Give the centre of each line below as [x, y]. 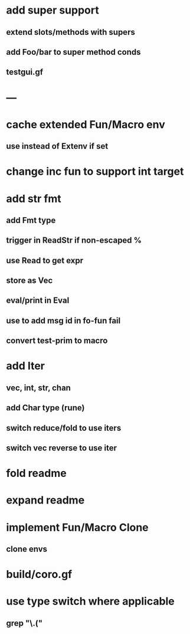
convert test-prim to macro [57, 341]
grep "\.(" [24, 623]
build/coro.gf [39, 575]
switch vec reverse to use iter [61, 448]
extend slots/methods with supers [71, 32]
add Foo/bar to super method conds [73, 52]
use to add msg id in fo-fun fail [63, 320]
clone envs [27, 549]
